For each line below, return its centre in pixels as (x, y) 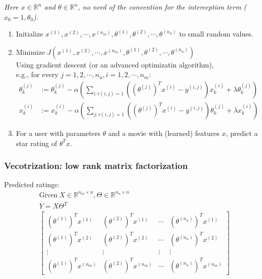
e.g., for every (37, 74)
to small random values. (216, 34)
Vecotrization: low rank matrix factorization (96, 166)
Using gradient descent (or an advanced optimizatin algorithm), (115, 64)
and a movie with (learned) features (164, 133)
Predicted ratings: (32, 184)
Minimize (30, 51)
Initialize (30, 34)
